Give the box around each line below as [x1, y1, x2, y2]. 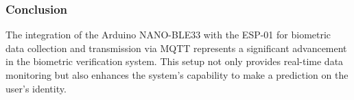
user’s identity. [5, 81, 67, 95]
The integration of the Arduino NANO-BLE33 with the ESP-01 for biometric [5, 27, 331, 42]
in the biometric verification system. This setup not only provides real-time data [5, 54, 344, 68]
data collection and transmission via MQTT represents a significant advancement [5, 40, 347, 55]
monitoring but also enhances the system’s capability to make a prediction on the [5, 68, 349, 82]
